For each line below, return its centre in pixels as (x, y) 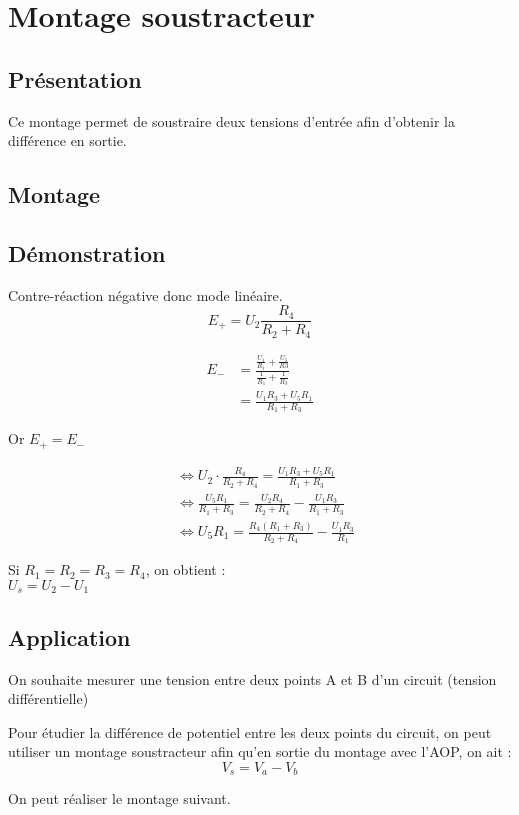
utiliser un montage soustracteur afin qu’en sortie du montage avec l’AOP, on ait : (260, 751)
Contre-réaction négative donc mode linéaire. (145, 294)
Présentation (75, 78)
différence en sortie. (67, 140)
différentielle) (48, 698)
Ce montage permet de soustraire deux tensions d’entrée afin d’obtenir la (231, 120)
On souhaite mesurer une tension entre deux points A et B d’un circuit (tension (252, 678)
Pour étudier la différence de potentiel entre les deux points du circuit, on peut (250, 731)
